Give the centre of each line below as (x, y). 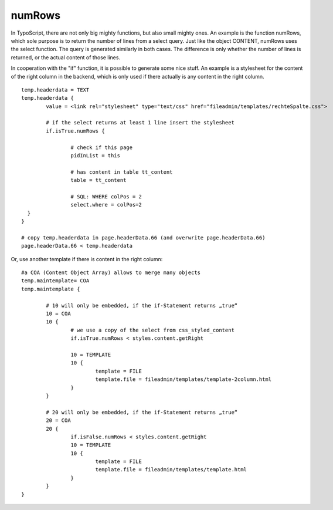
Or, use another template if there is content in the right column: (87, 259)
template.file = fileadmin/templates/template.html (171, 470)
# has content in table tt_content (122, 172)
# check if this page (102, 147)
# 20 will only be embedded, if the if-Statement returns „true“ (142, 412)
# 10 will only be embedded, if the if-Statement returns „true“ (142, 305)
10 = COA (58, 314)
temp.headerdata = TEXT (55, 90)
